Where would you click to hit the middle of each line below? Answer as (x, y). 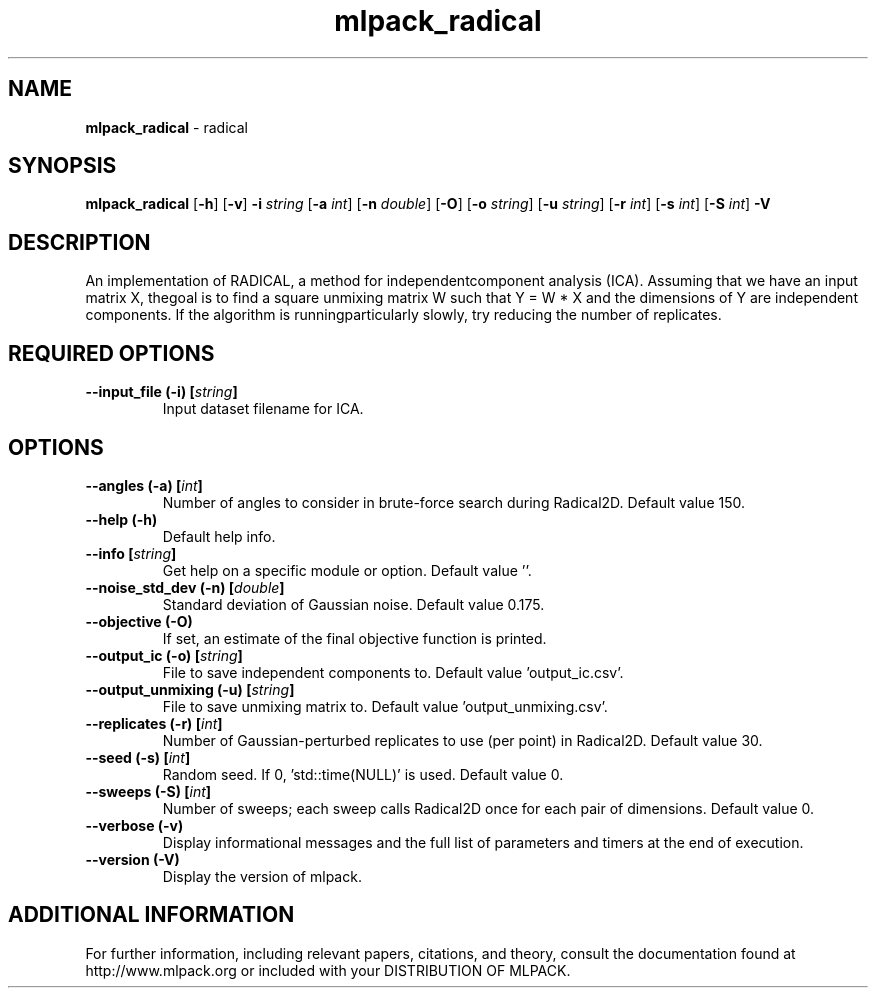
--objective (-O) (139, 621)
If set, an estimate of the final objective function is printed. (354, 638)
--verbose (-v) (134, 825)
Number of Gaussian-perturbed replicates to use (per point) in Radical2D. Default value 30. (462, 740)
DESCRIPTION (79, 242)
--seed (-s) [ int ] (138, 757)
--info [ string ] (131, 553)
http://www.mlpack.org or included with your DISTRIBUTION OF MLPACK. (328, 970)
